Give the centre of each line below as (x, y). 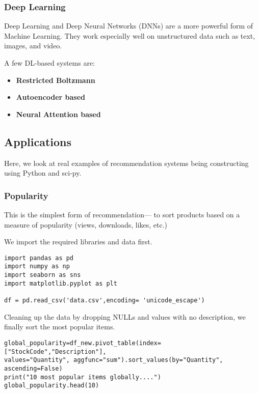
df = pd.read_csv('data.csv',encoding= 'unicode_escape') (105, 301)
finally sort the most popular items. (60, 327)
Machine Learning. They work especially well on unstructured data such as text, (130, 35)
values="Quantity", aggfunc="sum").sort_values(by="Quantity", (114, 360)
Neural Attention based (58, 114)
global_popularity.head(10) (52, 386)
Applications (38, 141)
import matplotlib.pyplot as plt (61, 283)
